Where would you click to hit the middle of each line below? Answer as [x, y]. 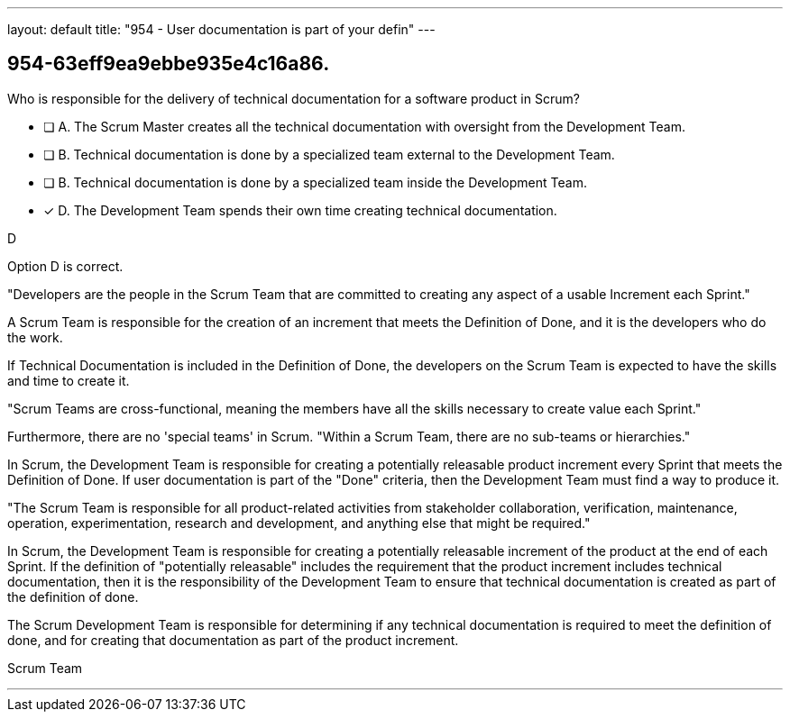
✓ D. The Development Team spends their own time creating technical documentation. [300, 210]
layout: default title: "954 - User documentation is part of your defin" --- [221, 29]
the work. [35, 337]
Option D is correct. [65, 266]
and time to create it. [69, 380]
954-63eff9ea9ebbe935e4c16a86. [169, 64]
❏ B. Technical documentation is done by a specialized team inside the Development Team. [315, 182]
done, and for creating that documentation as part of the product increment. [233, 640]
